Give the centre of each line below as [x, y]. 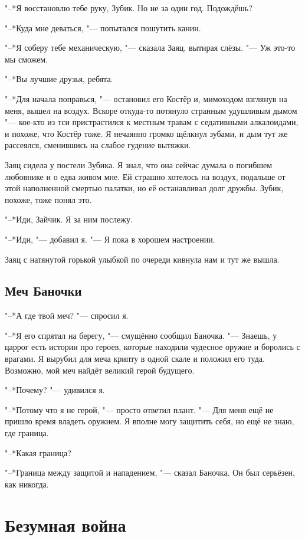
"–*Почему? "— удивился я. [55, 390]
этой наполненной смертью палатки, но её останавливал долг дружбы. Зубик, [144, 188]
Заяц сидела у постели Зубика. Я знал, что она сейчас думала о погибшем [139, 164]
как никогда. [27, 484]
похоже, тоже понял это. [48, 199]
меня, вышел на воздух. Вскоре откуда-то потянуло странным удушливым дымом [151, 110]
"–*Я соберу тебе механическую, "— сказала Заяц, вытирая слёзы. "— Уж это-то [150, 48]
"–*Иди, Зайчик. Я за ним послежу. [69, 219]
